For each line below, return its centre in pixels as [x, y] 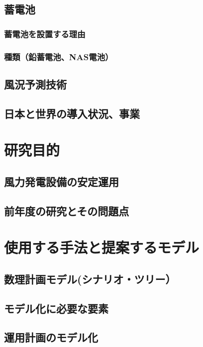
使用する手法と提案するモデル [102, 247]
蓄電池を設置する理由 [45, 34]
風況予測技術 [35, 84]
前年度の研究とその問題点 [67, 211]
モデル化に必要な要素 [56, 308]
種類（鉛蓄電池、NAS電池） [59, 56]
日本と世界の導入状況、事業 [72, 113]
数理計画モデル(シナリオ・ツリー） [90, 279]
